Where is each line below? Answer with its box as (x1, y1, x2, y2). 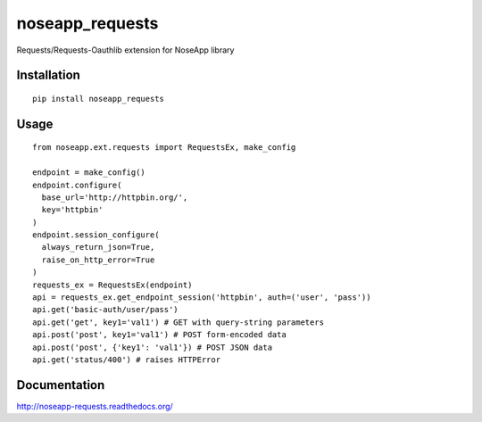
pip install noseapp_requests (32, 94, 165, 103)
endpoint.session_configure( (32, 230, 160, 240)
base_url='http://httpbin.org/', (41, 192, 188, 203)
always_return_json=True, (41, 242, 155, 252)
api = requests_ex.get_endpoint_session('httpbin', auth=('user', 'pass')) (32, 293, 371, 302)
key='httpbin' (41, 205, 104, 215)
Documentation (16, 377, 105, 393)
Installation (16, 68, 80, 83)
